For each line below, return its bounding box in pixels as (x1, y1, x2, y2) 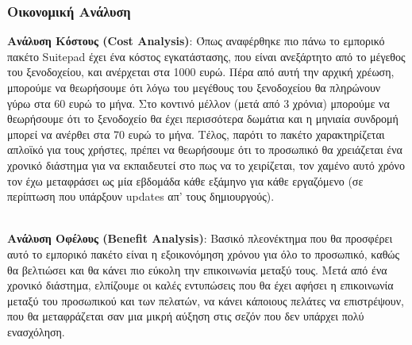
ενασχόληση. (7, 323, 65, 339)
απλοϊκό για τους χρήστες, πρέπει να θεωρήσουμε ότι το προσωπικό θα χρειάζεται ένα (7, 141, 402, 158)
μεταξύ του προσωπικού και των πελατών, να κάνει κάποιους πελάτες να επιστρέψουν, (7, 292, 404, 309)
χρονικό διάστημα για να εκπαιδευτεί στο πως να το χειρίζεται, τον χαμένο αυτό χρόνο (7, 156, 405, 173)
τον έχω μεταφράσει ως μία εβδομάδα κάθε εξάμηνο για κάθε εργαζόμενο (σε (7, 172, 364, 189)
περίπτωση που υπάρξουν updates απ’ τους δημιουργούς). (7, 188, 275, 205)
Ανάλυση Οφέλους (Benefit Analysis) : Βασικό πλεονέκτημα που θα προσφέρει (7, 230, 393, 247)
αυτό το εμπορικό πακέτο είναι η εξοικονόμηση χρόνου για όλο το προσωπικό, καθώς (7, 245, 400, 262)
